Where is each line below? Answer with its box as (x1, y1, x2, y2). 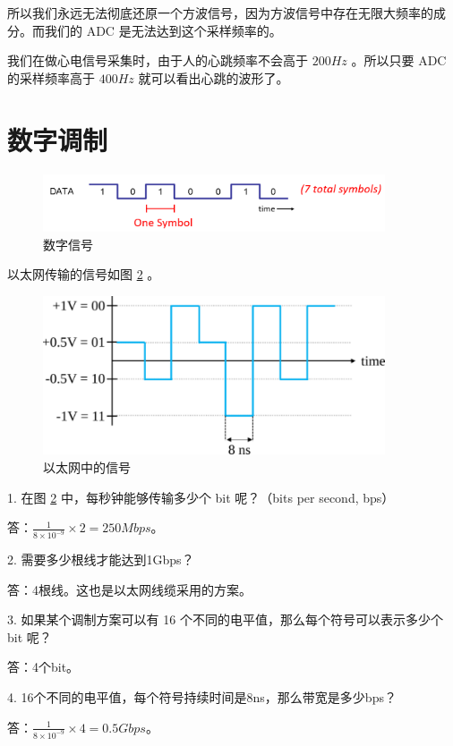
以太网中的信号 (43, 458, 131, 477)
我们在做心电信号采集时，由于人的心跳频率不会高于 (7, 51, 308, 70)
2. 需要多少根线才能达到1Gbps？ (7, 550, 194, 569)
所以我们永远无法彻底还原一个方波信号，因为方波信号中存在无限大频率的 (7, 4, 433, 21)
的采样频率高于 (7, 68, 95, 87)
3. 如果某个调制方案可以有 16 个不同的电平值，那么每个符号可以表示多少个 (7, 610, 443, 629)
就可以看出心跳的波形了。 (138, 68, 289, 87)
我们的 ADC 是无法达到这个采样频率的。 (44, 21, 282, 39)
